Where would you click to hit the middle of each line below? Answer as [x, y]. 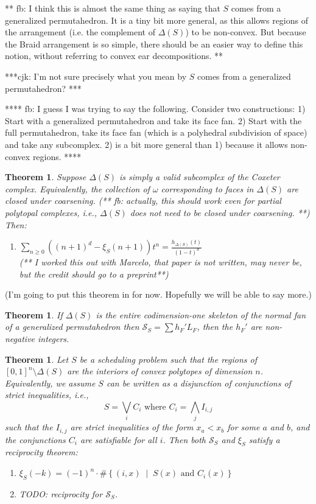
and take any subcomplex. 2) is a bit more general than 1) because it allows [146, 144]
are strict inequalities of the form [132, 427]
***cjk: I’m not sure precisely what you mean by [96, 76]
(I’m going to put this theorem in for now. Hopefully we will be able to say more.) [158, 294]
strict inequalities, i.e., [47, 395]
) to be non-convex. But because [246, 32]
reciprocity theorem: [41, 452]
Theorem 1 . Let [37, 359]
